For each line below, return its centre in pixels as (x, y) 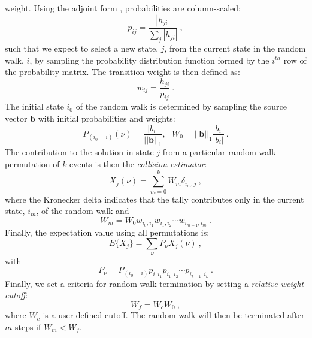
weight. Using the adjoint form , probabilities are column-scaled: (123, 8)
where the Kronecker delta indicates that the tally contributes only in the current (155, 199)
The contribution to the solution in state (79, 152)
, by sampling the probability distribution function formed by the (149, 60)
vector (16, 118)
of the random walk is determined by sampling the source (181, 106)
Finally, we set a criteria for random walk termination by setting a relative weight (155, 283)
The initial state (34, 106)
